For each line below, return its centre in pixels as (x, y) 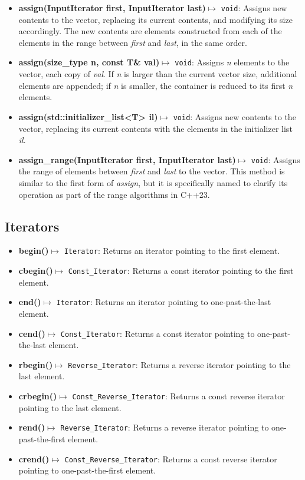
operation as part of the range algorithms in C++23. (114, 194)
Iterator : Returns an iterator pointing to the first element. (172, 251)
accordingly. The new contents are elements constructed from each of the (150, 31)
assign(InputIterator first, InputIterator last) (112, 8)
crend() (34, 459)
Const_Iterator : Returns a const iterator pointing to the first (181, 271)
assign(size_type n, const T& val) (89, 62)
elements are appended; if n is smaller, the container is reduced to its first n (156, 85)
